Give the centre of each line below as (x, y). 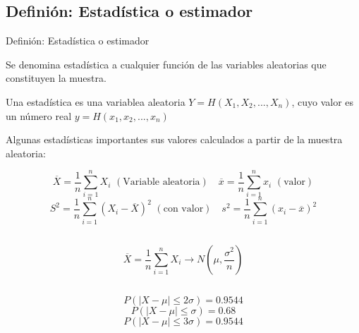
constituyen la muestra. (56, 78)
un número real (39, 115)
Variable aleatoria (162, 182)
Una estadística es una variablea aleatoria (96, 101)
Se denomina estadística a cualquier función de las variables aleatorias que (166, 64)
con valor (183, 209)
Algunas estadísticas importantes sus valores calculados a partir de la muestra (174, 139)
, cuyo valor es (323, 101)
